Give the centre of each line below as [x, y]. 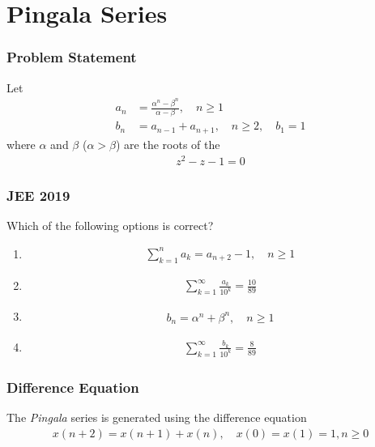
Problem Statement [72, 57]
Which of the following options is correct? [110, 225]
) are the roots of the [168, 144]
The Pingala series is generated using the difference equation [157, 417]
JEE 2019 [38, 195]
